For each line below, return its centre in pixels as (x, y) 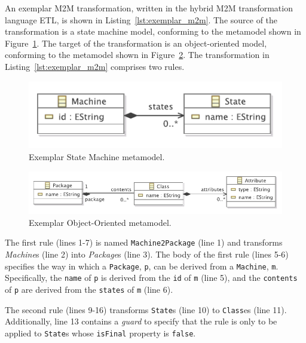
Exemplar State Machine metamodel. (97, 156)
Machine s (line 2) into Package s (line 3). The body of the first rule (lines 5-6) (147, 254)
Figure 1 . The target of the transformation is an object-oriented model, (136, 43)
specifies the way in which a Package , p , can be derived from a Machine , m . (142, 266)
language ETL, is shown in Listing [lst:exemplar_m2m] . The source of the (141, 19)
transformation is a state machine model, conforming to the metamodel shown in (153, 31)
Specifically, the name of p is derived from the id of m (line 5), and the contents (151, 278)
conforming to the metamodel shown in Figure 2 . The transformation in (137, 55)
